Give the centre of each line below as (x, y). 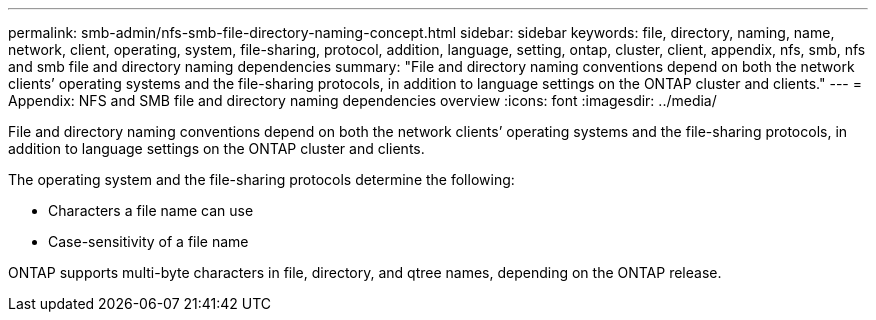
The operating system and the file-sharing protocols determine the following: (261, 179)
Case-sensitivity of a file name (148, 241)
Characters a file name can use (151, 210)
